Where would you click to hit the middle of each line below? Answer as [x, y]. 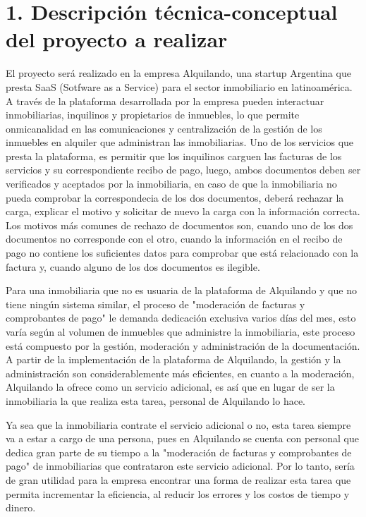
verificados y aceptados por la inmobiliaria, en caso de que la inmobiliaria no [171, 184]
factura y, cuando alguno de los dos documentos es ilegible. [133, 266]
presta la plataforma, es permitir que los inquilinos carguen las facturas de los [174, 156]
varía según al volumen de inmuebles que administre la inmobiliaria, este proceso [181, 332]
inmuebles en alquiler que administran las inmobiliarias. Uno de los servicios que [180, 142]
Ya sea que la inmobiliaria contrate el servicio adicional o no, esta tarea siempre [178, 424]
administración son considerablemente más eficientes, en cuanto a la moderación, [180, 373]
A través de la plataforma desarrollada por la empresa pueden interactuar [165, 101]
